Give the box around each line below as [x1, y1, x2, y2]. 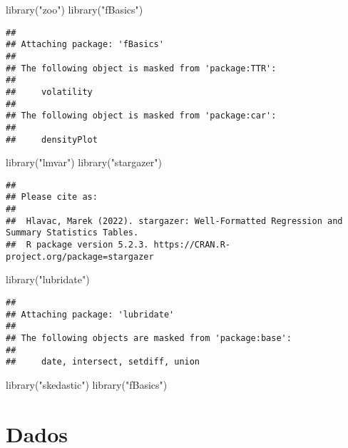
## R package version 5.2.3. [6, 240, 149, 250]
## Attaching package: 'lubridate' [6, 309, 175, 320]
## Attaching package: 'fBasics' [6, 39, 164, 50]
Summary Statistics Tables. [6, 228, 139, 238]
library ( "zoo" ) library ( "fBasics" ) [6, 2, 143, 16]
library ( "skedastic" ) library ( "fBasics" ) [6, 377, 168, 392]
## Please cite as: [6, 192, 98, 203]
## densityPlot [6, 134, 98, 145]
